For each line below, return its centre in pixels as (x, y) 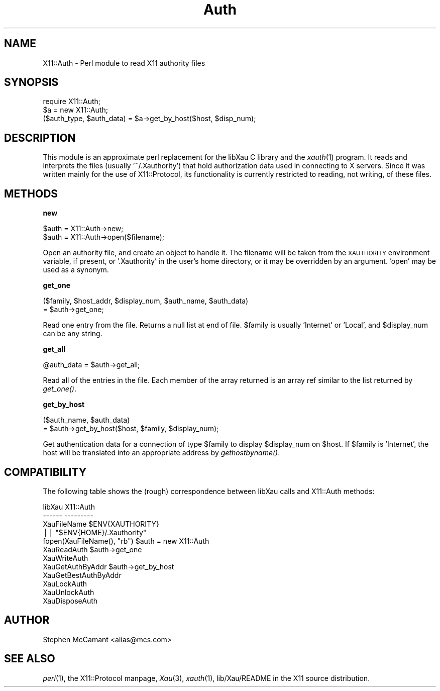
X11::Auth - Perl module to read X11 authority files (124, 63)
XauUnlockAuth (69, 592)
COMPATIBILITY (45, 472)
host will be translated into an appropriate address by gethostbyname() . (161, 453)
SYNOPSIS (31, 82)
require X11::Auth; (72, 102)
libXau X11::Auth (69, 507)
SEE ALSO (30, 659)
